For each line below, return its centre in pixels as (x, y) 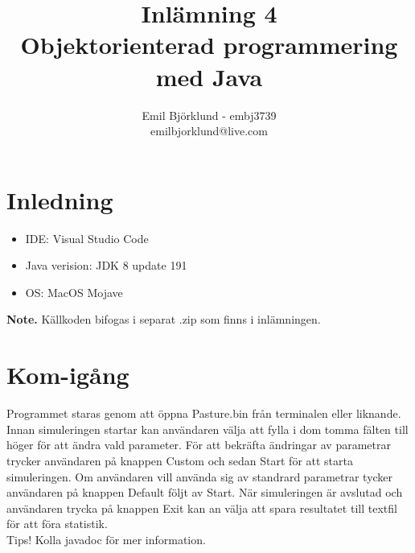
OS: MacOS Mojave (74, 292)
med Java (209, 76)
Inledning (60, 199)
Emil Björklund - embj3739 (209, 115)
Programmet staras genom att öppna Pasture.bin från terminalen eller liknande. (204, 413)
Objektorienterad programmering (209, 45)
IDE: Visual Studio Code (87, 238)
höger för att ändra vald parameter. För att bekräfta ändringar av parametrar (199, 445)
